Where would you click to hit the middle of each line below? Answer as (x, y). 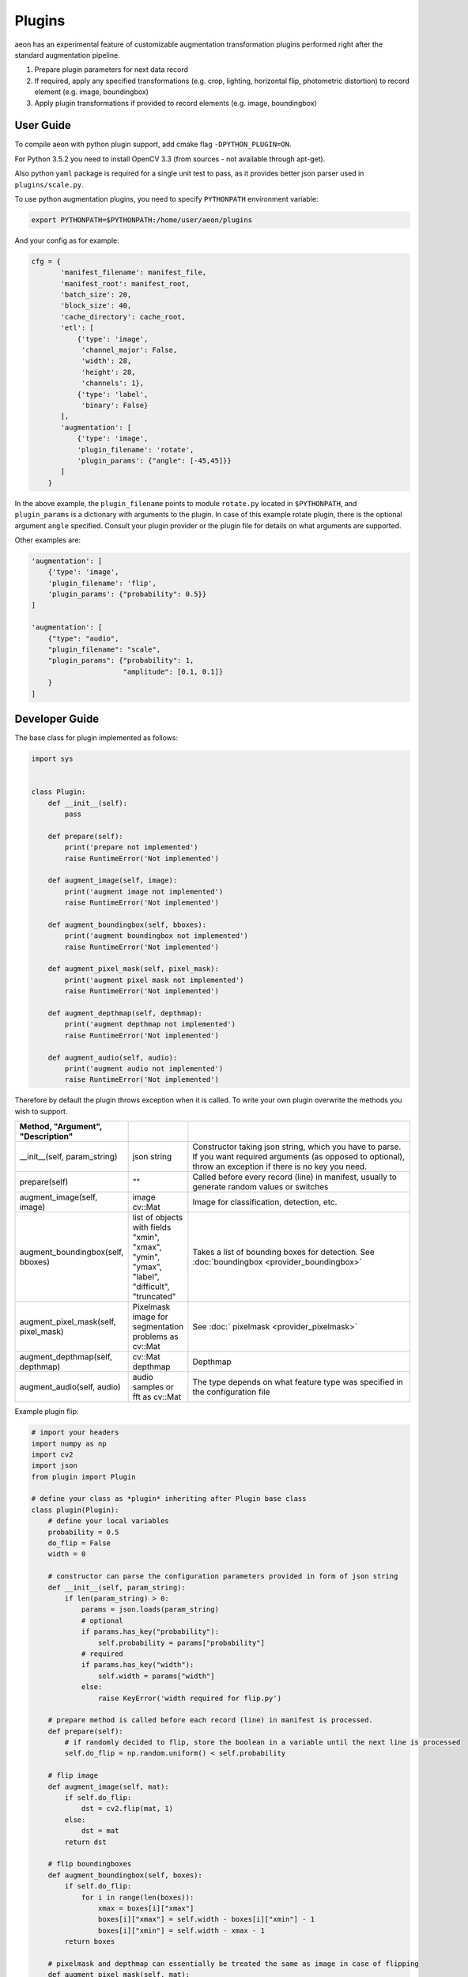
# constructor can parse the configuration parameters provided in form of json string (223, 1576)
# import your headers (75, 1433)
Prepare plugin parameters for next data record (111, 70)
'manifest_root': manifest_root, (125, 284)
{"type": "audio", (83, 638)
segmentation (158, 1327)
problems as (155, 1336)
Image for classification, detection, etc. (265, 1202)
